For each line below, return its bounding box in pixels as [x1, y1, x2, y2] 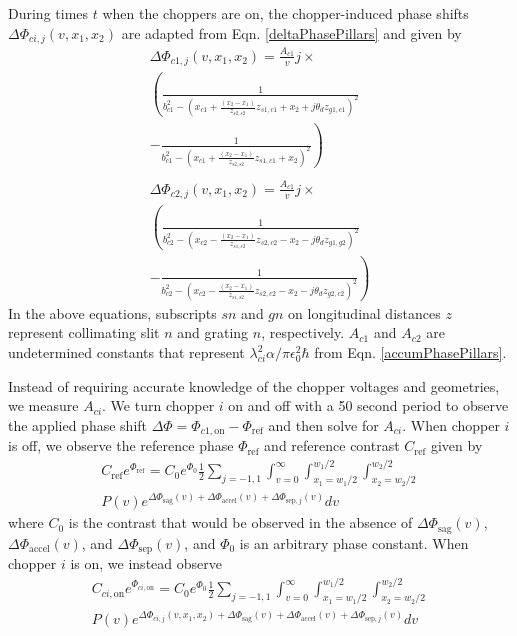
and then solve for [268, 414, 379, 435]
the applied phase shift [8, 414, 148, 435]
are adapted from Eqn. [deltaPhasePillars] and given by [121, 22, 462, 43]
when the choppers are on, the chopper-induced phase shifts [102, 3, 469, 23]
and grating [177, 322, 249, 343]
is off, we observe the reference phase [8, 435, 234, 456]
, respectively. [261, 322, 345, 343]
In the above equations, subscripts [8, 302, 217, 323]
